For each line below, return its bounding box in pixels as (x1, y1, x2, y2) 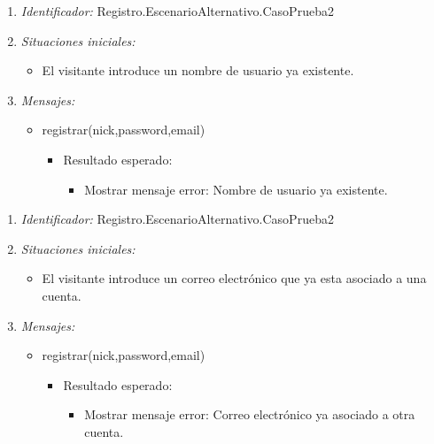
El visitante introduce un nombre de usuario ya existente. (42, 61, 354, 80)
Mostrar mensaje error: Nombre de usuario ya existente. (84, 180, 388, 198)
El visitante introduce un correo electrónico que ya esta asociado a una (42, 269, 427, 287)
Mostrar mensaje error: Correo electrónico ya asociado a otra (84, 405, 415, 424)
